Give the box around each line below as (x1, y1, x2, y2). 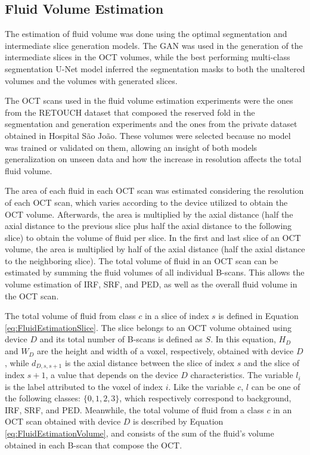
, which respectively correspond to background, (119, 392, 292, 404)
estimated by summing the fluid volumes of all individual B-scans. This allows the (5, 266, 305, 278)
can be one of (251, 380, 300, 392)
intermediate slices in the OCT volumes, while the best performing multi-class (5, 51, 290, 63)
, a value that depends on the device (45, 369, 178, 381)
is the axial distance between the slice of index (64, 356, 235, 369)
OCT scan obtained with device (5, 415, 121, 428)
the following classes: (5, 392, 80, 404)
